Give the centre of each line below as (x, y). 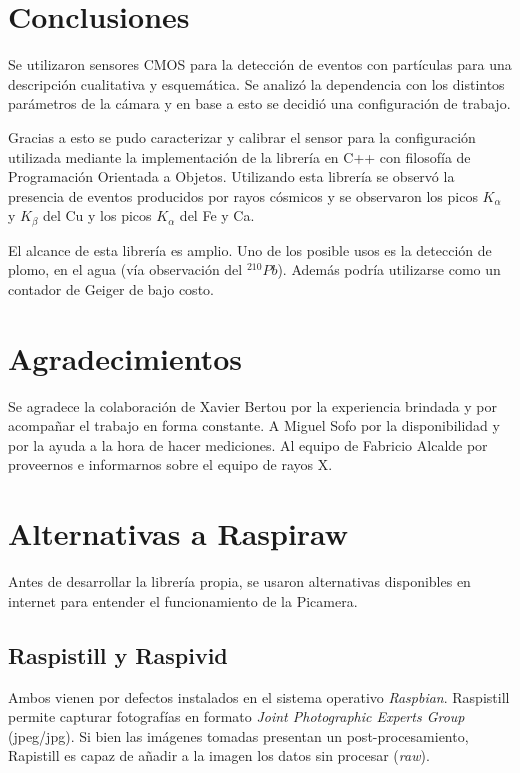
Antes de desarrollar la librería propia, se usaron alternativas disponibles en (239, 581)
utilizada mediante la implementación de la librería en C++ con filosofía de (239, 156)
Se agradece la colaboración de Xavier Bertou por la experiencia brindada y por (252, 405)
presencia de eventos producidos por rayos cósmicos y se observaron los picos (243, 195)
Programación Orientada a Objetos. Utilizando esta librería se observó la (231, 176)
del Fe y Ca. (217, 215)
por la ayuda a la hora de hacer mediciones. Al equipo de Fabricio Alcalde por (248, 444)
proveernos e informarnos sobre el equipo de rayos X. (170, 464)
